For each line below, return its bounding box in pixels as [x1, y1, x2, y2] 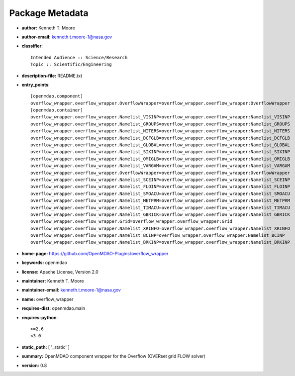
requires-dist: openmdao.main [21, 305, 86, 311]
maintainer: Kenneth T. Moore [21, 278, 84, 284]
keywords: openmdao [21, 260, 67, 266]
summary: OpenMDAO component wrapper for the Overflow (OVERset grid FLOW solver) [21, 353, 206, 359]
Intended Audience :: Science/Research [30, 55, 128, 60]
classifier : [21, 43, 43, 49]
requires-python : [21, 314, 58, 320]
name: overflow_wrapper [21, 296, 74, 302]
